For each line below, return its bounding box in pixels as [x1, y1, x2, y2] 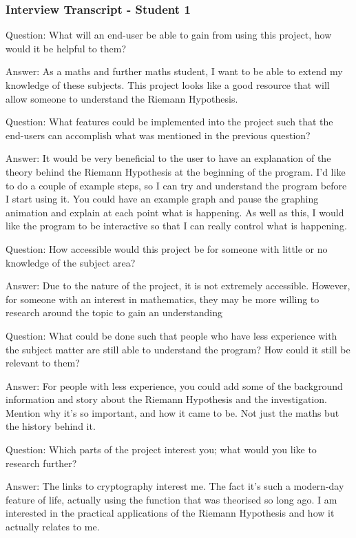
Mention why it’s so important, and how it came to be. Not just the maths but [6, 405, 339, 420]
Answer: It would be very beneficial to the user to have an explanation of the [6, 151, 331, 165]
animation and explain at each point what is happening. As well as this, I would [6, 205, 344, 219]
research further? [6, 455, 77, 470]
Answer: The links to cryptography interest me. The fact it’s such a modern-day [6, 479, 344, 493]
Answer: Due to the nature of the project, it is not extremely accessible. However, [6, 278, 350, 293]
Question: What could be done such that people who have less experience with [6, 328, 337, 342]
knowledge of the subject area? [6, 255, 136, 269]
